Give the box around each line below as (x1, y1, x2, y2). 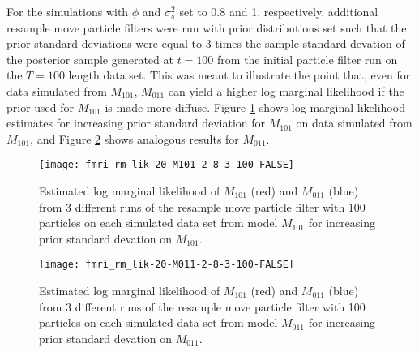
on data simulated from (296, 114, 413, 131)
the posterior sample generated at (6, 50, 173, 67)
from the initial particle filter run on (217, 50, 398, 67)
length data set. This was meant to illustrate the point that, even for (68, 67, 411, 84)
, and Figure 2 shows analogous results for (30, 130, 239, 147)
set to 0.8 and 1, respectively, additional (179, 3, 378, 19)
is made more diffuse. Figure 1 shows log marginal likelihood (105, 98, 405, 115)
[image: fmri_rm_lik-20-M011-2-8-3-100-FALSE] (39, 259, 294, 271)
